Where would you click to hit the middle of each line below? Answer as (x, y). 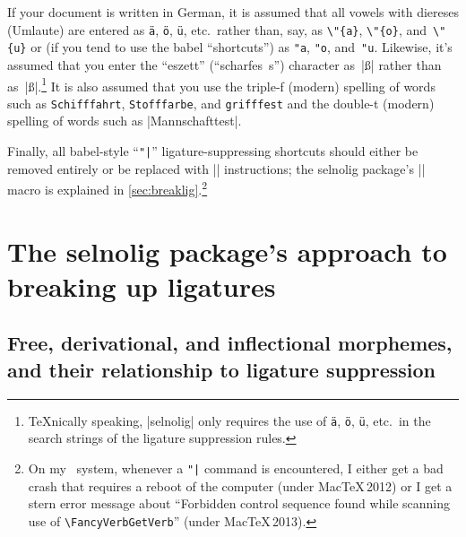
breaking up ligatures (142, 286)
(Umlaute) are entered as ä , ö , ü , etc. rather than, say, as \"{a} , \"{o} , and (217, 29)
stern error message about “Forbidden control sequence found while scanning (239, 503)
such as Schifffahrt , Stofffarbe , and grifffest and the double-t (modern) (221, 103)
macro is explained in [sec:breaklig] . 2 (108, 188)
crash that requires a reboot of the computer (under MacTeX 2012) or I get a (240, 485)
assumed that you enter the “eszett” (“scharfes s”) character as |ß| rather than (224, 64)
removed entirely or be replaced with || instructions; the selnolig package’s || (216, 168)
